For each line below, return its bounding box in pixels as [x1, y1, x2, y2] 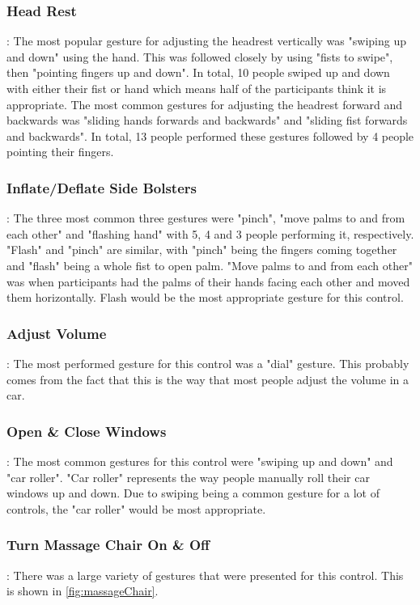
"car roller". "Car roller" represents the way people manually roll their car [6, 468, 370, 485]
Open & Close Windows [6, 421, 167, 441]
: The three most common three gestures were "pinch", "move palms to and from [6, 209, 405, 226]
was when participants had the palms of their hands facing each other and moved [6, 273, 410, 290]
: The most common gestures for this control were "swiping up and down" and [6, 452, 393, 469]
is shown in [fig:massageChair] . [6, 582, 159, 599]
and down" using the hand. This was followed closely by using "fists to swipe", [6, 48, 393, 65]
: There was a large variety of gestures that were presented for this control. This [6, 566, 404, 583]
